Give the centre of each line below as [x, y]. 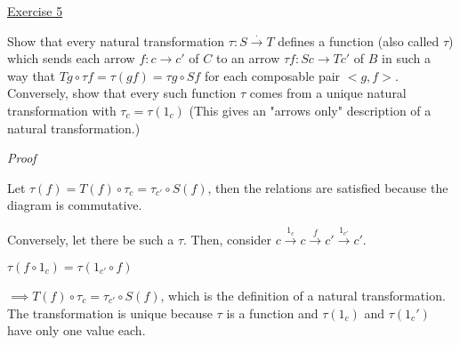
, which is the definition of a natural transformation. [303, 295]
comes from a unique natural [328, 93]
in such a [406, 58]
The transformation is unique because [110, 313]
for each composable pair [272, 75]
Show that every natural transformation [116, 40]
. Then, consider [227, 240]
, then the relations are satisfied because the [328, 187]
